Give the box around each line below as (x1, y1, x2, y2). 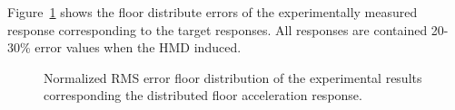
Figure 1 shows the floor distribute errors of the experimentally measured (7, 3, 418, 21)
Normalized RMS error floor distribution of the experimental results (44, 68, 422, 87)
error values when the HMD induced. (35, 38, 242, 57)
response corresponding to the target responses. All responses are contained (7, 20, 428, 39)
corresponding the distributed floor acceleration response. (44, 86, 362, 105)
